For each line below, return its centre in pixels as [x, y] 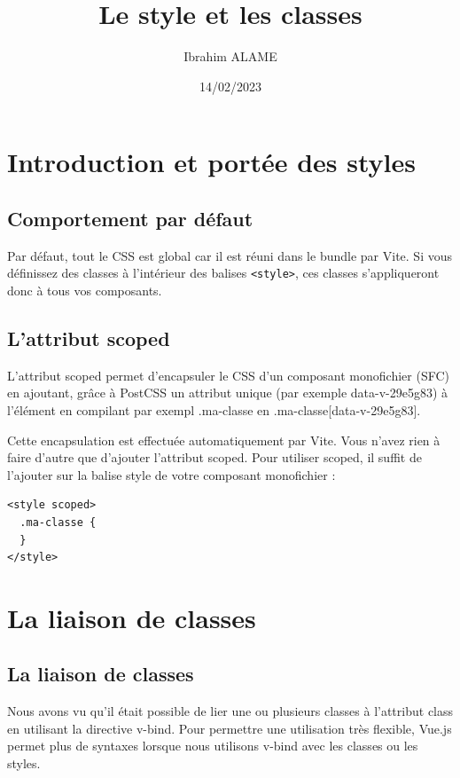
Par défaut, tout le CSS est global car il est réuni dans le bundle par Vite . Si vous [230, 255]
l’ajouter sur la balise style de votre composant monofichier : [172, 474]
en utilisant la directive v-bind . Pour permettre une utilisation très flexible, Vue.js [230, 728]
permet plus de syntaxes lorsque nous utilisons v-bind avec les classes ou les [213, 746]
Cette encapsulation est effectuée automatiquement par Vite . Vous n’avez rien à [224, 440]
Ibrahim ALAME [230, 56]
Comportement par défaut [130, 218]
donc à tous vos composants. [85, 290]
